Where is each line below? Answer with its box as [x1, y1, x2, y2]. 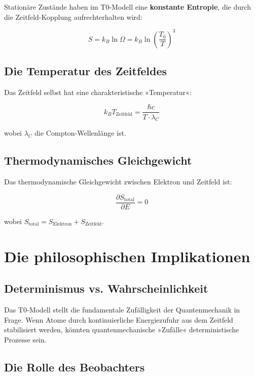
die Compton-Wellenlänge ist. [34, 128, 126, 138]
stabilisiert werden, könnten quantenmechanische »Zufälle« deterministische [4, 324, 239, 335]
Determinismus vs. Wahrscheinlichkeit [4, 280, 208, 296]
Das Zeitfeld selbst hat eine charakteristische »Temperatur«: [4, 86, 192, 97]
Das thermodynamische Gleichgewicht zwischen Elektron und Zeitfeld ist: [4, 176, 232, 187]
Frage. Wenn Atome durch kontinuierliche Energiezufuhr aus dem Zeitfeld [4, 314, 233, 325]
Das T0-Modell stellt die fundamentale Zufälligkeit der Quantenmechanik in [4, 304, 240, 315]
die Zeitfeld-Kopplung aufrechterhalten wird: [4, 11, 142, 22]
